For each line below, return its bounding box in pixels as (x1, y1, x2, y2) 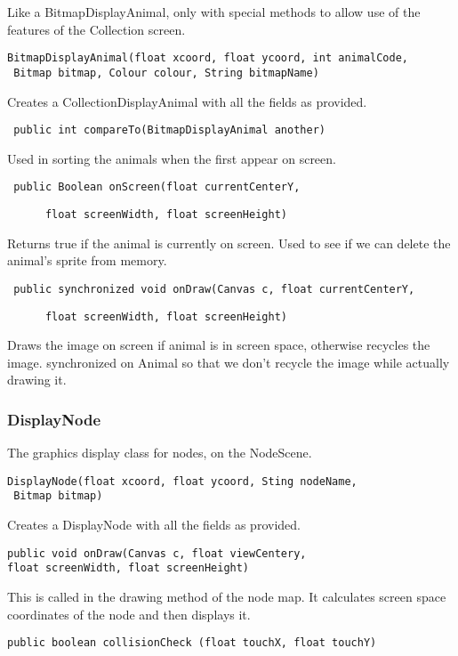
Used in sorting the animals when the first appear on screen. (7, 149, 336, 167)
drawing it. (7, 370, 67, 389)
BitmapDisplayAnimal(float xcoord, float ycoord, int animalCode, (7, 52, 409, 65)
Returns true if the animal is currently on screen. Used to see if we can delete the (7, 233, 451, 252)
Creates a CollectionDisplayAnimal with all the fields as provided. (7, 92, 367, 110)
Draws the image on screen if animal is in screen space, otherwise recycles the (7, 336, 430, 354)
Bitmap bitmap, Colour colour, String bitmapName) (13, 66, 319, 79)
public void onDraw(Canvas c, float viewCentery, (7, 547, 307, 560)
